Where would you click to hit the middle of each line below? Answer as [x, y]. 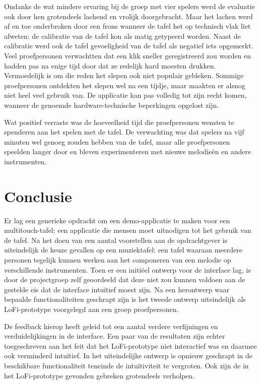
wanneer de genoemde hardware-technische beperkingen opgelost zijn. [112, 105]
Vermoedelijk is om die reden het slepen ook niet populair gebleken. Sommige [124, 75]
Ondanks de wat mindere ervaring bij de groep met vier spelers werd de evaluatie [129, 6]
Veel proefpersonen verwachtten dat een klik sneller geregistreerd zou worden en [128, 55]
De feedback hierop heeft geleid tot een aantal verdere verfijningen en [111, 326]
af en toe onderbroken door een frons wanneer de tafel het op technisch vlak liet [127, 26]
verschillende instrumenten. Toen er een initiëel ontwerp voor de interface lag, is [127, 269]
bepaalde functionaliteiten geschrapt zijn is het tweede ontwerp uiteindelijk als [125, 299]
